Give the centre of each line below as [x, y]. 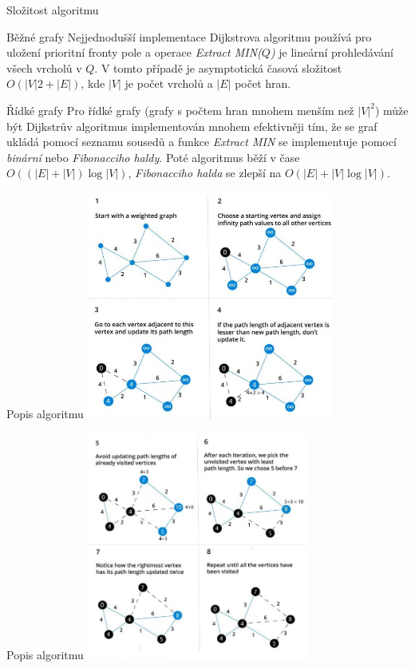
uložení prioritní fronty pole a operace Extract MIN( [134, 52]
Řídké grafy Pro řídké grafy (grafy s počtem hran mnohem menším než [180, 110]
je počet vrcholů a [169, 83]
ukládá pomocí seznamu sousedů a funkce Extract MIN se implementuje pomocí [202, 142]
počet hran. [263, 83]
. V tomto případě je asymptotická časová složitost [218, 67]
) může [391, 110]
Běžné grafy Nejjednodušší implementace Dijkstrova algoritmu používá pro [189, 36]
